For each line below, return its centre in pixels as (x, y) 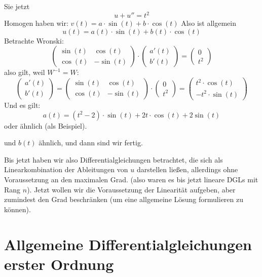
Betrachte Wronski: (34, 40)
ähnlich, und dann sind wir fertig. (91, 143)
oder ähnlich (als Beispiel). (46, 125)
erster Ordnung (59, 264)
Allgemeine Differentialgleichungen (128, 244)
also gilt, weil (25, 72)
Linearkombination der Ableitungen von (66, 169)
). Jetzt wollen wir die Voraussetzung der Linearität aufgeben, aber (131, 189)
